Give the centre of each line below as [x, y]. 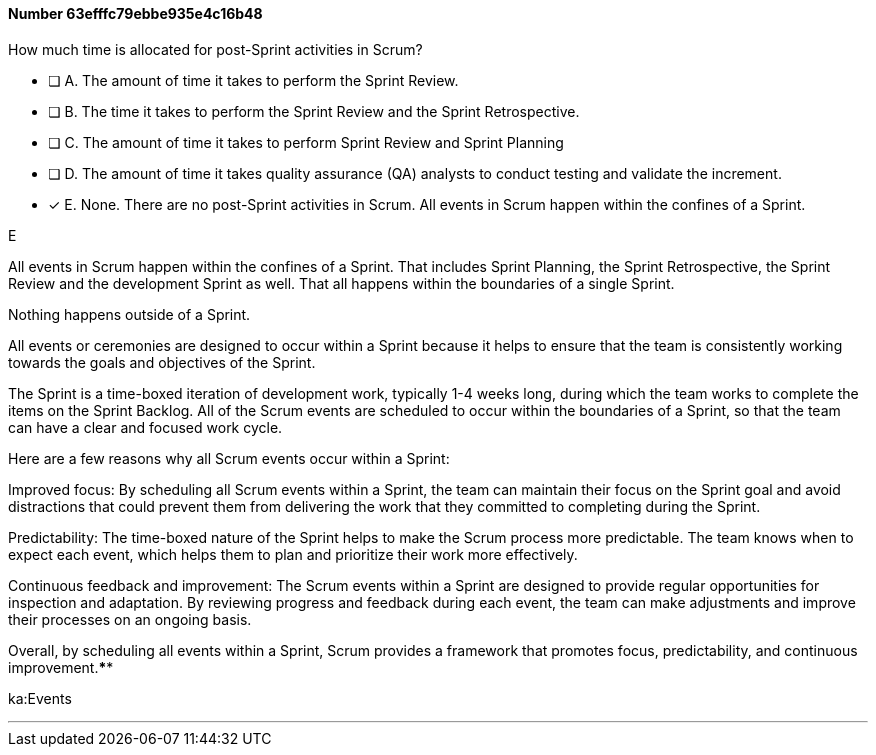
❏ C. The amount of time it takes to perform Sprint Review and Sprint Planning [306, 142]
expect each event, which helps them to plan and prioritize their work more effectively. [293, 554]
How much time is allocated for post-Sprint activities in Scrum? [215, 49]
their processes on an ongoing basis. [130, 619]
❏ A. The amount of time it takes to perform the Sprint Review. [253, 80]
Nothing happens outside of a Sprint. [129, 314]
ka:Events [40, 698]
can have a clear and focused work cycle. [145, 427]
